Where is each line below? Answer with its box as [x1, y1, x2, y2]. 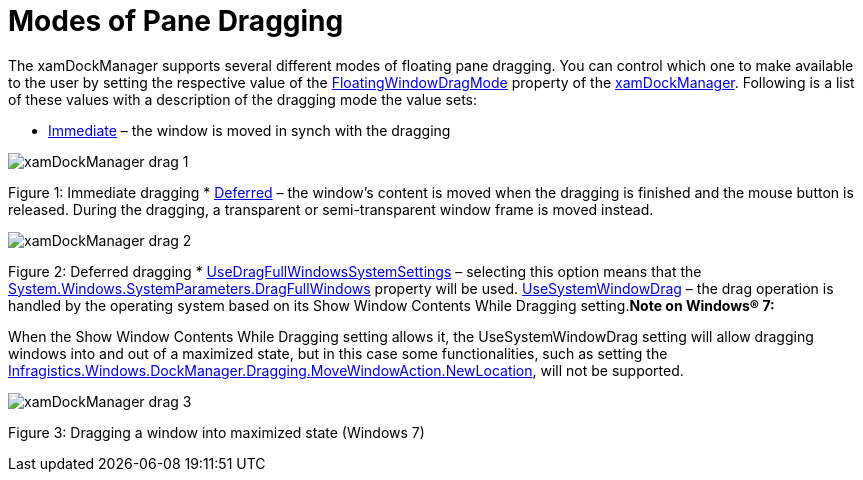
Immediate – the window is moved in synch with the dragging [48, 121, 451, 139]
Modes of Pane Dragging [8, 4, 344, 38]
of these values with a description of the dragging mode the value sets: [8, 90, 478, 108]
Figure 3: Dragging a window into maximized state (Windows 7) [8, 423, 425, 441]
